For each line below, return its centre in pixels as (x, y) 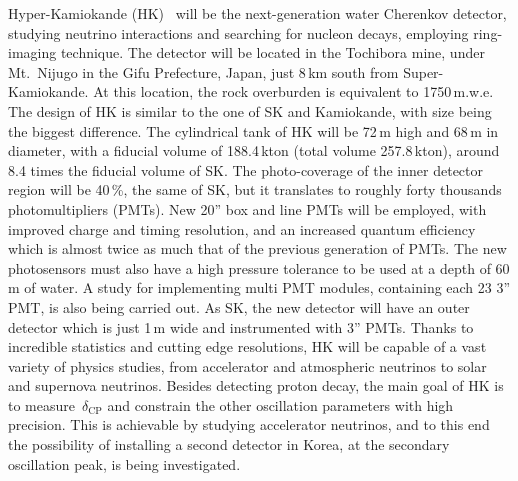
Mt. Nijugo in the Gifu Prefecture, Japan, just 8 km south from (203, 71)
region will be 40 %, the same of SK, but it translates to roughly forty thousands (255, 189)
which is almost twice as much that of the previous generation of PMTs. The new (257, 248)
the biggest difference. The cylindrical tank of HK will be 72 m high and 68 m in (253, 130)
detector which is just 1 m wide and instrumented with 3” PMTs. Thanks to (241, 326)
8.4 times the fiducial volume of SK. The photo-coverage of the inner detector (246, 169)
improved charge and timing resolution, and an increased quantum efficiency (242, 228)
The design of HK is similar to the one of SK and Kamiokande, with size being (250, 110)
